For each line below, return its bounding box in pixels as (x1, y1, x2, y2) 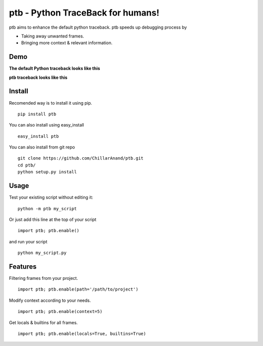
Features (9, 262, 37, 271)
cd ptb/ (18, 162, 36, 168)
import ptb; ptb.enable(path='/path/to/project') (18, 287, 139, 292)
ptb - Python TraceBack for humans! (9, 7, 160, 18)
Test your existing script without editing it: (9, 195, 94, 200)
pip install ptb (18, 111, 56, 117)
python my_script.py (18, 250, 67, 255)
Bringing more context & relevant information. (21, 40, 113, 46)
